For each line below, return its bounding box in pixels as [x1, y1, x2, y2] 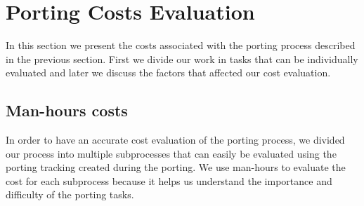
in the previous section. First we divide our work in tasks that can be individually [6, 51, 358, 66]
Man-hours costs [6, 99, 128, 121]
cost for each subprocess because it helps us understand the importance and [6, 173, 332, 188]
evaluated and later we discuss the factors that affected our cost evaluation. [6, 65, 331, 80]
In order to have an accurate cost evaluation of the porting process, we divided [6, 132, 345, 147]
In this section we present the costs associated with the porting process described [6, 38, 356, 53]
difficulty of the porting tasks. [6, 187, 134, 202]
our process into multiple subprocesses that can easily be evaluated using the [6, 146, 337, 160]
